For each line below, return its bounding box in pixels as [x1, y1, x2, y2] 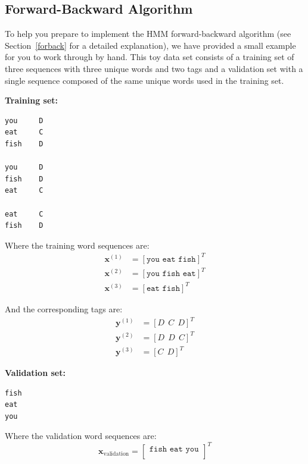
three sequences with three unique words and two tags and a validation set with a [5, 62, 303, 74]
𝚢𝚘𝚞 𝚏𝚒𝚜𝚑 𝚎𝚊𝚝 [146, 269, 196, 278]
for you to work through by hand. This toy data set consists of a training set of [5, 51, 294, 63]
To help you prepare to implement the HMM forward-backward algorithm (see [5, 27, 291, 40]
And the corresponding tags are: [5, 302, 123, 315]
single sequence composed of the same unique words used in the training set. [5, 74, 284, 86]
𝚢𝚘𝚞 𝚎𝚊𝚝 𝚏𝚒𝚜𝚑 [146, 255, 196, 264]
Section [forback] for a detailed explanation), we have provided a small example [5, 39, 296, 51]
